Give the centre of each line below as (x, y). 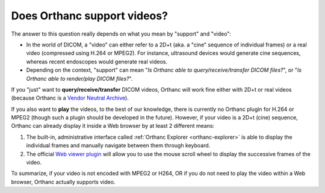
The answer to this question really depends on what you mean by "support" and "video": (121, 34)
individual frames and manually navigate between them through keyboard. (118, 145)
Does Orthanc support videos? (90, 16)
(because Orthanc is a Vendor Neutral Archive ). (70, 98)
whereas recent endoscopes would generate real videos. (97, 62)
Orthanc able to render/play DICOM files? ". (79, 78)
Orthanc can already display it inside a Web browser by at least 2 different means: (113, 126)
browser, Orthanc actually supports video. (63, 182)
